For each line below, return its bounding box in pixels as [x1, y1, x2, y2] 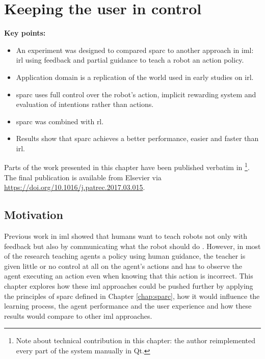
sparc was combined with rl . [16, 116, 104, 126]
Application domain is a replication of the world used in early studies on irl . [16, 71, 254, 82]
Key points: [4, 27, 46, 38]
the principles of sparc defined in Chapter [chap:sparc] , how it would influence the [4, 290, 260, 301]
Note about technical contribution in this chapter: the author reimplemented [16, 335, 256, 346]
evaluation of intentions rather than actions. [16, 99, 154, 109]
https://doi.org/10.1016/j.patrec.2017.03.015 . [4, 182, 145, 192]
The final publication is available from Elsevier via [4, 172, 162, 182]
